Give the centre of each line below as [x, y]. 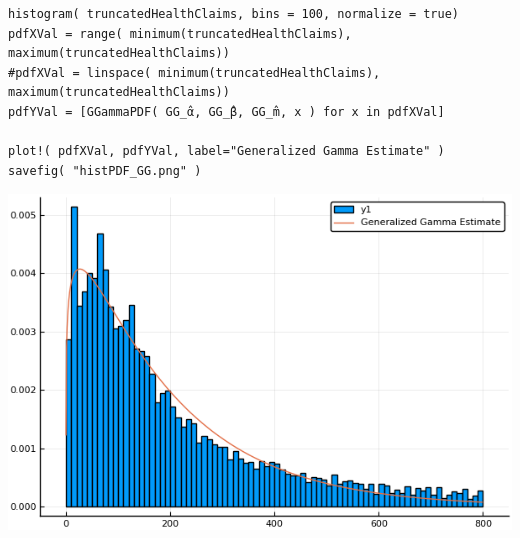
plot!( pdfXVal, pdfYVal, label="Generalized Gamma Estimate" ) [226, 151]
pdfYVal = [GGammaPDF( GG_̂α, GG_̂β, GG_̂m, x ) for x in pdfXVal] [226, 111]
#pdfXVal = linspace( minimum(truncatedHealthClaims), [194, 72]
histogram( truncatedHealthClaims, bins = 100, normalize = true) [234, 14]
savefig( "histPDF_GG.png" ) [105, 170]
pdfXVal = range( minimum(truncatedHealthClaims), [180, 33]
